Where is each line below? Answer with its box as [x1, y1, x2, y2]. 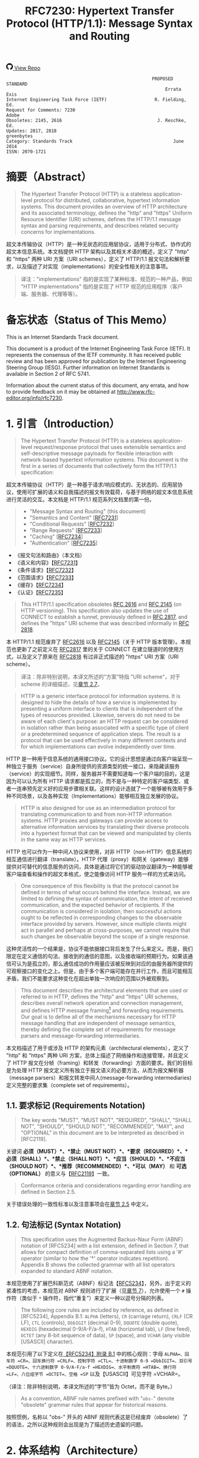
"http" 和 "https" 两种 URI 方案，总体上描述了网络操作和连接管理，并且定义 [6, 1051, 189, 1059]
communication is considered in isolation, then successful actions [20, 908, 182, 915]
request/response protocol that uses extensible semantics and [33, 444, 187, 450]
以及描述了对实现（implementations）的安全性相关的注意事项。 [16, 263, 172, 270]
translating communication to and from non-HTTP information [20, 810, 172, 818]
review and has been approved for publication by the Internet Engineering [6, 358, 187, 365]
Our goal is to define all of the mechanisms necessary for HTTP [20, 1013, 176, 1020]
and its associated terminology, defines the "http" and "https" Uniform [20, 209, 192, 216]
